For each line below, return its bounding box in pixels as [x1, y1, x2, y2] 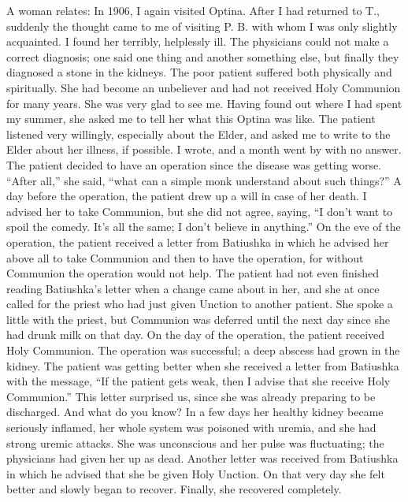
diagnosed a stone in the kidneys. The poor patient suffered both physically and [6, 64, 392, 80]
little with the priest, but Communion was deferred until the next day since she [6, 310, 390, 327]
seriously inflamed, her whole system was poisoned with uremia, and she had [6, 419, 376, 436]
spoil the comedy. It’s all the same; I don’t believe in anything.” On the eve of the [6, 218, 401, 235]
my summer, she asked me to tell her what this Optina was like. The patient [6, 110, 376, 127]
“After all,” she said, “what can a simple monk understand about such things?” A [6, 172, 402, 188]
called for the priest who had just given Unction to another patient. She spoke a [6, 296, 393, 312]
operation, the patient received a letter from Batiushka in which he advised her [6, 233, 389, 250]
